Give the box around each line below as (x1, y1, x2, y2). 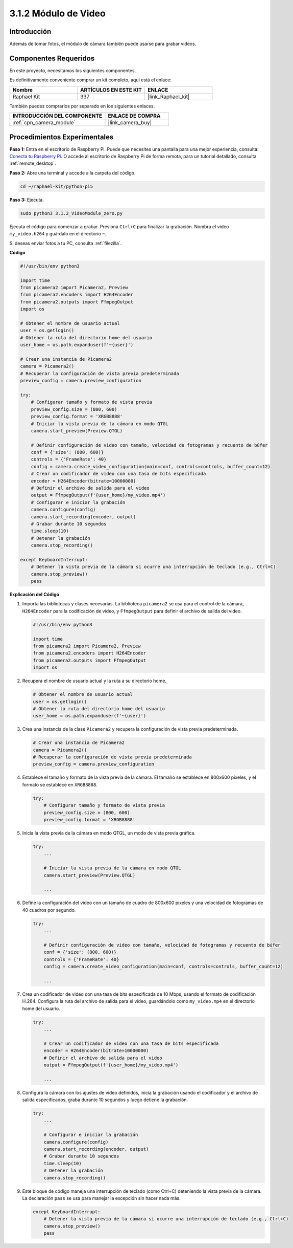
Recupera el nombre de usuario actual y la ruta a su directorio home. (22, 678, 167, 684)
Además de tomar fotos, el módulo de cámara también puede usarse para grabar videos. (9, 41, 197, 47)
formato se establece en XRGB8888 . (22, 781, 98, 787)
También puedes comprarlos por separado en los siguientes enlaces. (9, 103, 155, 109)
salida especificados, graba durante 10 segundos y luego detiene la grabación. (22, 1097, 188, 1103)
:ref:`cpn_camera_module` (12, 119, 76, 126)
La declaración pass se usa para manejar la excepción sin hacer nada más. (22, 1195, 181, 1201)
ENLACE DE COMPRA (108, 113, 161, 120)
